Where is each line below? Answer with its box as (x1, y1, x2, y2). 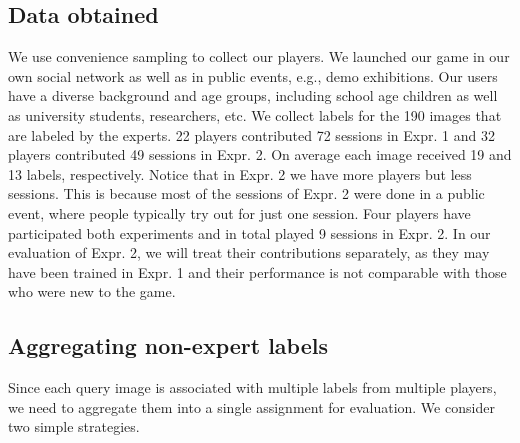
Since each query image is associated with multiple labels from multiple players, (8, 377, 497, 398)
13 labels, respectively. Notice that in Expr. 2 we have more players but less (8, 163, 472, 184)
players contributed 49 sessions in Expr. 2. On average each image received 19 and (8, 144, 512, 165)
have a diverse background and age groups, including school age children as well (8, 85, 498, 106)
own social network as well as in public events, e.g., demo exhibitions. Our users (8, 65, 498, 86)
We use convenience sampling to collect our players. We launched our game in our (8, 46, 510, 67)
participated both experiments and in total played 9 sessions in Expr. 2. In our (8, 222, 491, 243)
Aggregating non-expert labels (8, 330, 328, 361)
